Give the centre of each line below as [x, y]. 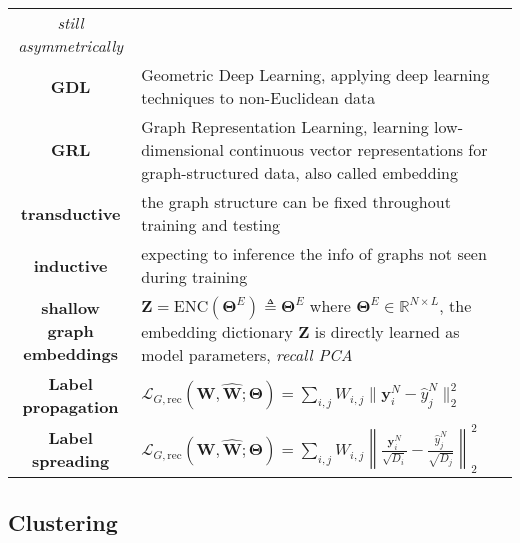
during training [194, 276]
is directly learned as [387, 331]
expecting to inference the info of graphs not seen [314, 253]
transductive [70, 213]
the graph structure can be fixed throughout [296, 201]
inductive [70, 265]
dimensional [182, 149]
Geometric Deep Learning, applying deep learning [315, 74]
